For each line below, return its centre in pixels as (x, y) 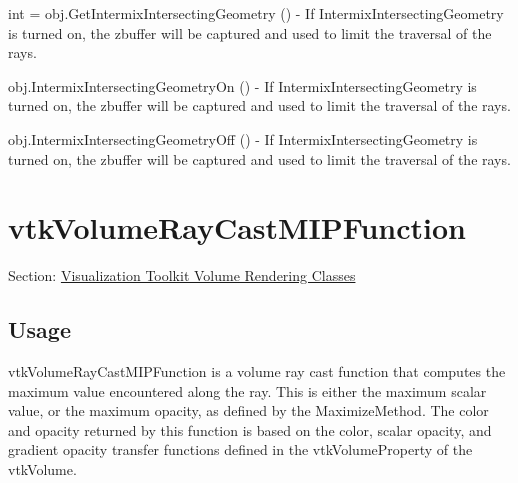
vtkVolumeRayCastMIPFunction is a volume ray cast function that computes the (257, 371)
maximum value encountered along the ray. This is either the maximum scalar (247, 390)
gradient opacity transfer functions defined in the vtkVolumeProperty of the (240, 449)
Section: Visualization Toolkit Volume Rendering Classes (182, 275)
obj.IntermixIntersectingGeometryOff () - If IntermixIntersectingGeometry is (243, 138)
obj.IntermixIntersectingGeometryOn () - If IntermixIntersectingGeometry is (242, 85)
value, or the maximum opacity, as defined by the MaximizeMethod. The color (248, 410)
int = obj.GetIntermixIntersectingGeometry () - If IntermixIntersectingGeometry (256, 13)
